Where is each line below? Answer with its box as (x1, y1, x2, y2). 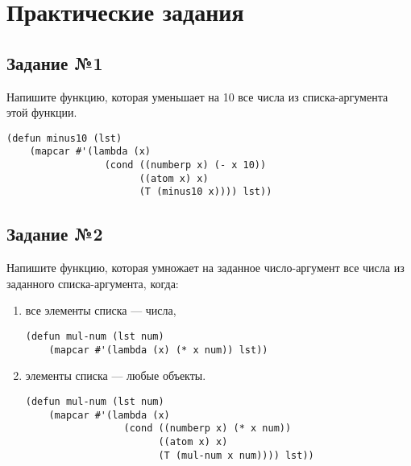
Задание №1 (6, 50, 103, 75)
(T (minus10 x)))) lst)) (139, 186, 272, 198)
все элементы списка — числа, (25, 302, 176, 319)
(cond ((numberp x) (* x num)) (123, 423, 292, 435)
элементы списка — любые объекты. (25, 367, 206, 384)
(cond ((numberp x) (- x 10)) (104, 159, 267, 171)
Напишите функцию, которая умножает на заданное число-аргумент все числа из (6, 259, 405, 276)
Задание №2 (6, 221, 103, 246)
